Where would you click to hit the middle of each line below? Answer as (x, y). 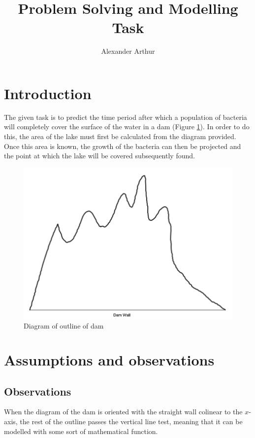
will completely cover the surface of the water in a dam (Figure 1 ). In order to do (127, 127)
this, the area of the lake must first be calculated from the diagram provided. (120, 136)
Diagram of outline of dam (64, 326)
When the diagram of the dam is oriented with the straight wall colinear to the (123, 412)
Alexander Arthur (128, 51)
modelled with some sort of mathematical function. (81, 431)
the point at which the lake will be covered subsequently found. (99, 156)
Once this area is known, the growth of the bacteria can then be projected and (123, 146)
